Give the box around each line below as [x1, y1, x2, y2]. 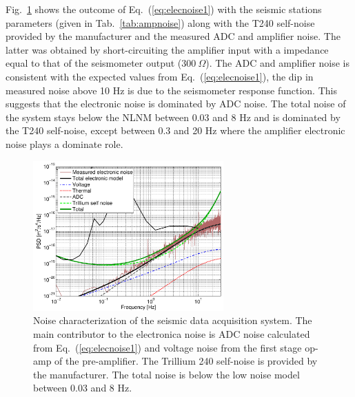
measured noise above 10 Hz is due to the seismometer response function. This [6, 83, 337, 97]
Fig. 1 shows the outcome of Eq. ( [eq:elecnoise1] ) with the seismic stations [6, 2, 322, 16]
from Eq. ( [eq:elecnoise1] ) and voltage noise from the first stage [33, 340, 302, 354]
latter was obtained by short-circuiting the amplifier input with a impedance [6, 42, 329, 56]
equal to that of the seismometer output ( [6, 56, 182, 70]
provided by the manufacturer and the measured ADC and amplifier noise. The [6, 29, 341, 43]
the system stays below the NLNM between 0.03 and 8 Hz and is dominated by [6, 109, 341, 124]
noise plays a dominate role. [6, 136, 123, 151]
